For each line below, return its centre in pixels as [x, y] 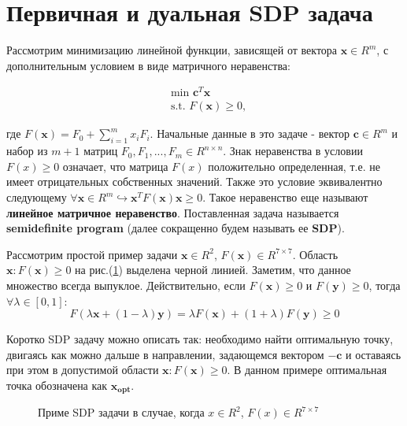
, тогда [385, 285]
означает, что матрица [115, 166]
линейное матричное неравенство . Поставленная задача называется [173, 212]
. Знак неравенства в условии [293, 151]
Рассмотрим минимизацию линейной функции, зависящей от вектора [172, 50]
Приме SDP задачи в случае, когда [121, 412]
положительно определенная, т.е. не [294, 166]
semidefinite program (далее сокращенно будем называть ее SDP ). [176, 228]
